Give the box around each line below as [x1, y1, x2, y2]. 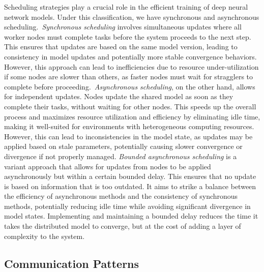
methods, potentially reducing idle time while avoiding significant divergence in [4, 200, 251, 211]
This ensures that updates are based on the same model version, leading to [4, 41, 238, 52]
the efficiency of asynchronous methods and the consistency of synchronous [4, 191, 238, 201]
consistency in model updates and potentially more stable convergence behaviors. [4, 51, 257, 62]
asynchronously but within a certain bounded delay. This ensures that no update [4, 171, 256, 182]
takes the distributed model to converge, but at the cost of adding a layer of [4, 221, 241, 231]
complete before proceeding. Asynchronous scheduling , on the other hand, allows [4, 81, 255, 92]
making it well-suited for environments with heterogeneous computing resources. [4, 121, 254, 132]
